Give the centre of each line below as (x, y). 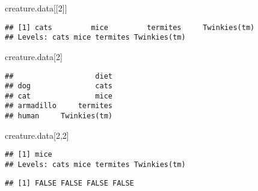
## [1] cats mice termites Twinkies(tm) (130, 27)
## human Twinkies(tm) (59, 116)
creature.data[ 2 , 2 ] (37, 135)
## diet (59, 76)
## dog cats (59, 86)
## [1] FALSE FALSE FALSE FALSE (69, 183)
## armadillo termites (59, 106)
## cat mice (59, 96)
